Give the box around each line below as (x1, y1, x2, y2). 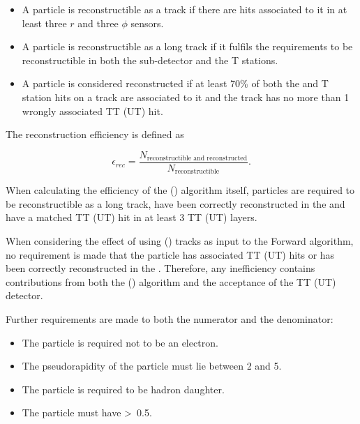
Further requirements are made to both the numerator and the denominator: (6, 312, 333, 326)
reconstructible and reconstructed (147, 155, 248, 162)
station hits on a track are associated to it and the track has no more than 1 (22, 89, 350, 104)
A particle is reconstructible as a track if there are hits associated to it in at (22, 2, 347, 16)
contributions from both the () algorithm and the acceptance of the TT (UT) (6, 274, 336, 289)
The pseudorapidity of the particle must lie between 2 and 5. (22, 358, 282, 373)
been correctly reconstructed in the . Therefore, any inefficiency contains (6, 261, 315, 275)
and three (77, 15, 119, 30)
